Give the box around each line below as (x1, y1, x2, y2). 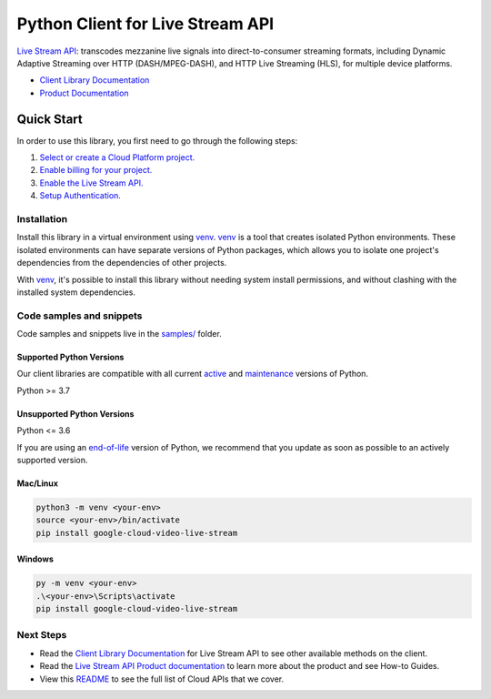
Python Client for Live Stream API (16, 14, 275, 34)
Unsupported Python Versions (16, 408, 135, 419)
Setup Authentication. (39, 190, 122, 201)
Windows (16, 553, 54, 564)
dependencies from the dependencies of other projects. (16, 258, 227, 268)
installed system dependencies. (16, 287, 136, 298)
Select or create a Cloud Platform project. (39, 152, 195, 163)
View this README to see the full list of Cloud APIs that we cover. (39, 674, 285, 684)
